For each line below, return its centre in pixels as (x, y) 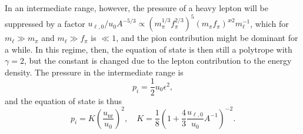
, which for (269, 23)
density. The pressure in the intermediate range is (94, 72)
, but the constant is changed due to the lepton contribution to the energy (158, 61)
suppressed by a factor (45, 23)
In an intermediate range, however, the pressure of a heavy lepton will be (136, 8)
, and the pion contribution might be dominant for (207, 38)
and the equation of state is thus (63, 100)
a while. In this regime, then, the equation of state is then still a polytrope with (149, 49)
